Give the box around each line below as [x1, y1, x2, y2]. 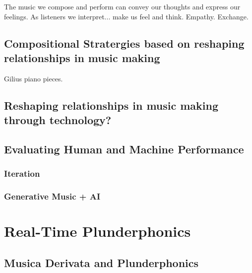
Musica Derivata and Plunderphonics [4, 255, 199, 270]
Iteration [4, 167, 40, 180]
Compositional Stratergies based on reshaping [4, 35, 245, 51]
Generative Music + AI [4, 190, 101, 203]
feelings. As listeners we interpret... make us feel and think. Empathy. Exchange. [4, 11, 249, 21]
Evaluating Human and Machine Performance [4, 141, 244, 156]
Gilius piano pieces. [4, 73, 63, 83]
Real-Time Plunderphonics [4, 221, 191, 241]
